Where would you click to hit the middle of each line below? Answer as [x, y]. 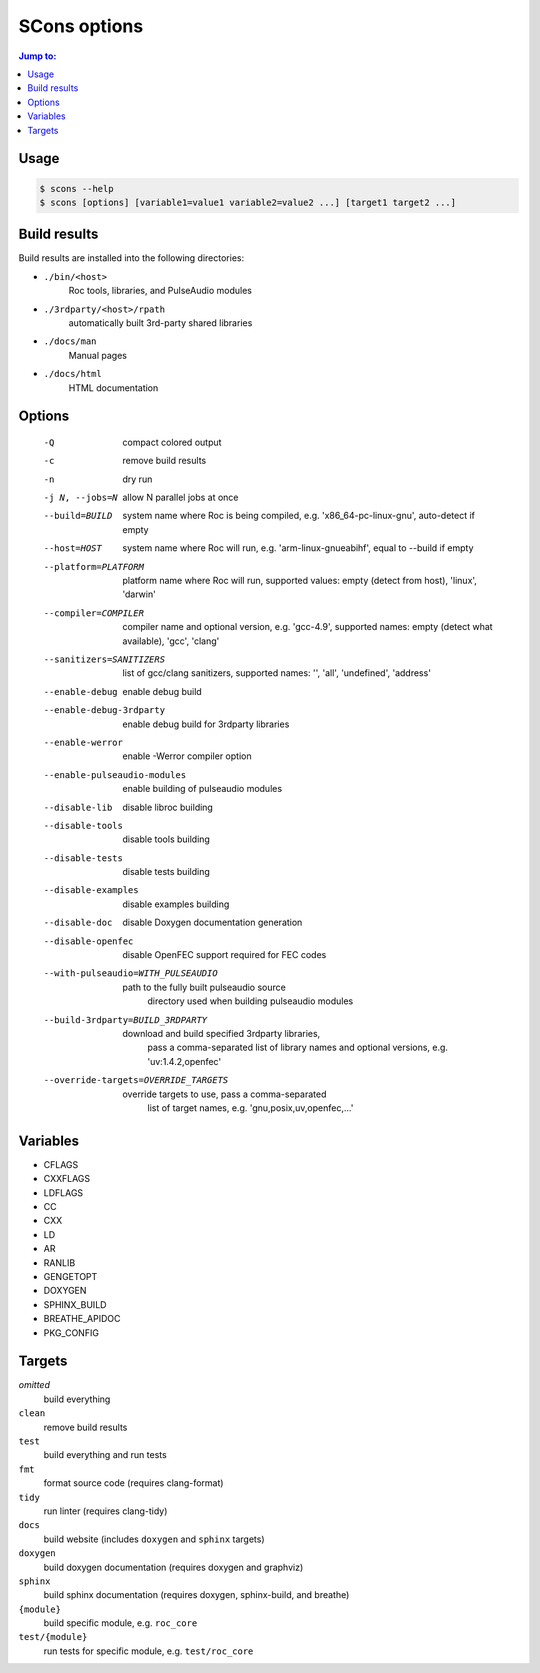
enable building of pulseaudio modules [202, 789]
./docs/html [72, 374]
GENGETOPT [70, 1276]
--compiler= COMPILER [94, 613]
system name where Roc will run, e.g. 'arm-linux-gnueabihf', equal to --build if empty [298, 548]
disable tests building [166, 872]
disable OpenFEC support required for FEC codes [224, 955]
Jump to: [37, 56]
